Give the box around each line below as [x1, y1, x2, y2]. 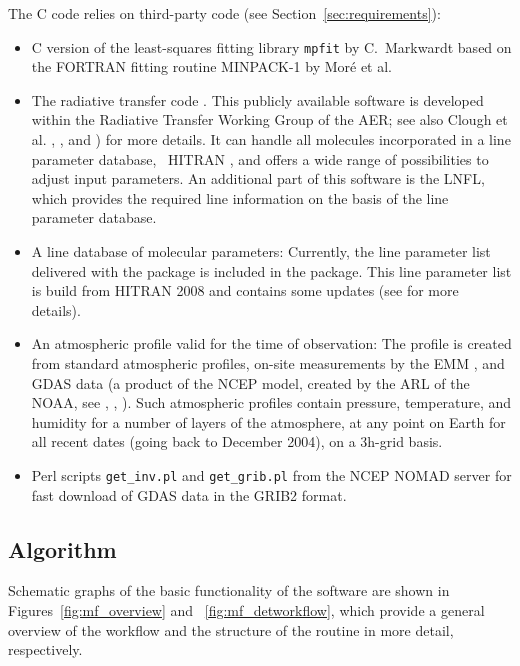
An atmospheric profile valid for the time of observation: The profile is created [31, 333, 512, 354]
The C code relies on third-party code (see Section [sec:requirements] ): [8, 3, 441, 23]
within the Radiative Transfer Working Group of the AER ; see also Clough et [31, 109, 508, 130]
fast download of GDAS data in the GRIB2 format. [31, 484, 347, 505]
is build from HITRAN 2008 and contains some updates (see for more [31, 280, 459, 301]
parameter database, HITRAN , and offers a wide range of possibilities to [31, 148, 489, 169]
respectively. [8, 639, 83, 660]
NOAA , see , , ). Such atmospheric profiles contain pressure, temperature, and [31, 392, 512, 413]
